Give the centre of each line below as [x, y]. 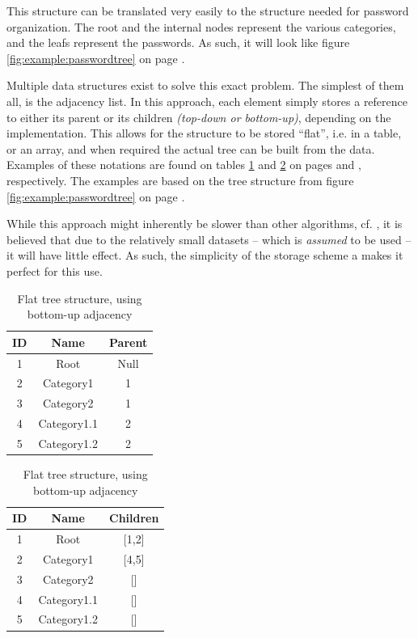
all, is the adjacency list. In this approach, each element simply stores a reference [207, 101]
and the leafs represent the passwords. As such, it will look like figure [178, 42]
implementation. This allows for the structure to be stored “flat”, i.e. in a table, [204, 133]
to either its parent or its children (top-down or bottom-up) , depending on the [199, 117]
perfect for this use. [55, 270]
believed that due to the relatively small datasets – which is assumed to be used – [209, 239]
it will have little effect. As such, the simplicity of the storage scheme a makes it [205, 255]
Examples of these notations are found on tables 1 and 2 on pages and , [184, 165]
